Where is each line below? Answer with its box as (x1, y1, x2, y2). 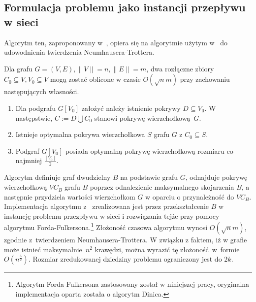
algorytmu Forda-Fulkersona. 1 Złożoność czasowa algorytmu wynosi (4, 221, 208, 233)
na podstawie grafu (120, 172, 178, 182)
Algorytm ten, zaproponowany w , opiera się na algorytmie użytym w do (4, 37, 228, 47)
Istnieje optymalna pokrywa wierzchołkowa (15, 129, 145, 139)
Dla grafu (4, 63, 32, 73)
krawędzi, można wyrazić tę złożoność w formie (95, 244, 240, 254)
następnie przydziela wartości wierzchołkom (4, 191, 135, 201)
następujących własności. (4, 86, 79, 97)
